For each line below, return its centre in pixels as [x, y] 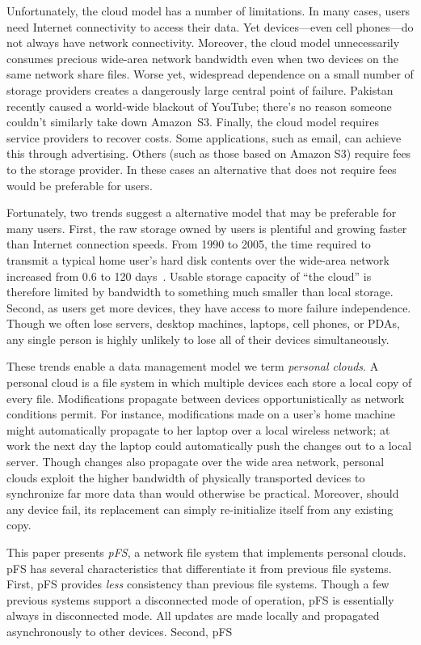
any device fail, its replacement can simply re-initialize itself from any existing [200, 509]
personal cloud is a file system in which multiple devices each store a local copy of [209, 382]
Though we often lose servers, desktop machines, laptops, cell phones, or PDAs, [203, 323]
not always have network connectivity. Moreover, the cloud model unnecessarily [203, 42]
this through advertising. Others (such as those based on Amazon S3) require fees [209, 153]
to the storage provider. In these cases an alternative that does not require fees [202, 169]
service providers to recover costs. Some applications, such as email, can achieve [204, 137]
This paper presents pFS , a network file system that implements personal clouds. [206, 552]
